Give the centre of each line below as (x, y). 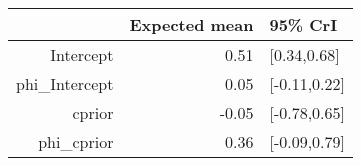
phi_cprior (76, 141)
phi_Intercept (65, 83)
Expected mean (191, 24)
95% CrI (303, 24)
